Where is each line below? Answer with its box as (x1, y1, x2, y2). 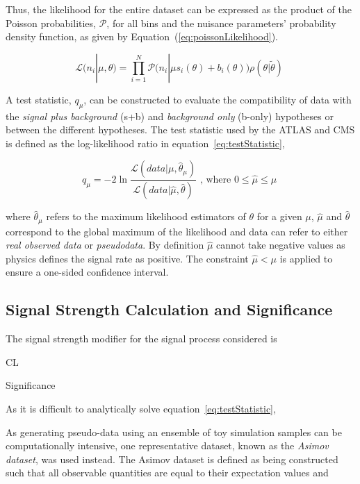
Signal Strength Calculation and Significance (6, 299, 333, 320)
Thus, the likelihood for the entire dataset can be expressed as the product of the (6, 2, 352, 16)
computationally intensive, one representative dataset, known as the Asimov (6, 438, 329, 453)
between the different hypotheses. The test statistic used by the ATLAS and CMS (6, 122, 355, 137)
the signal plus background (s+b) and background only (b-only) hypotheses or (6, 108, 334, 123)
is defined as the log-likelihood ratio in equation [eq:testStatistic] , (6, 135, 285, 150)
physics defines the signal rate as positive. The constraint (6, 251, 249, 265)
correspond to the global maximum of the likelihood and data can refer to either (6, 224, 348, 238)
